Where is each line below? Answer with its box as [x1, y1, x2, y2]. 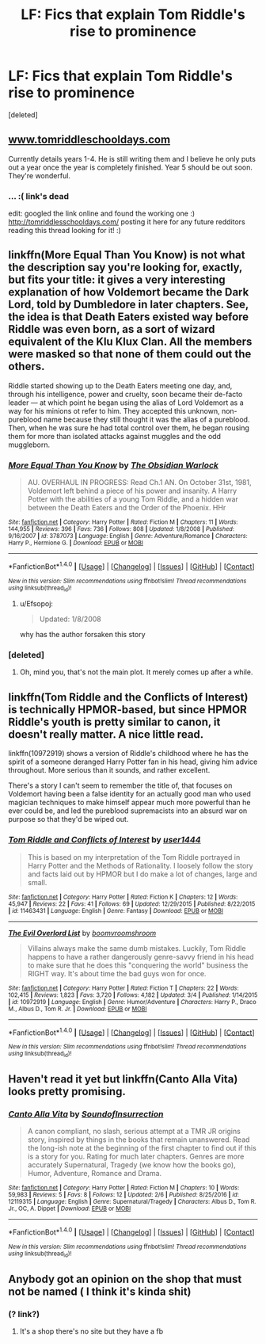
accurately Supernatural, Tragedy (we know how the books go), [27, 1160, 236, 1170]
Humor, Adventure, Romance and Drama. [27, 1169, 162, 1178]
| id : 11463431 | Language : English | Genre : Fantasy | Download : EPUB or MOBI [8, 907, 224, 914]
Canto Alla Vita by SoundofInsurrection [8, 1108, 164, 1119]
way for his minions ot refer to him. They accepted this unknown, [8, 406, 220, 415]
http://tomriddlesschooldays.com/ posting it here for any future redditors [8, 217, 245, 227]
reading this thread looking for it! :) [8, 226, 121, 235]
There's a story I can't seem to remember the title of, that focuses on [8, 781, 233, 790]
